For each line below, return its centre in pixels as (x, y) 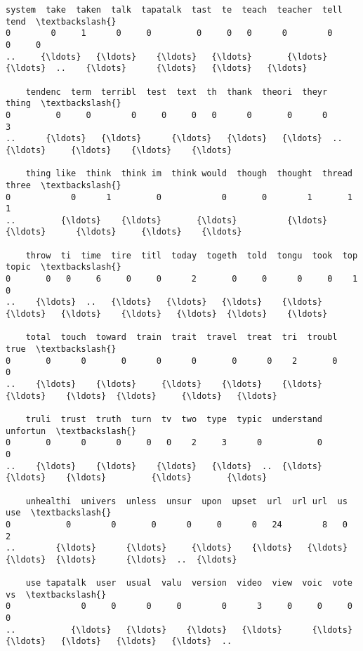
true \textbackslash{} (61, 349)
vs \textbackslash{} (56, 594)
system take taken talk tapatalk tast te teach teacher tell (174, 10)
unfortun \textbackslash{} (71, 431)
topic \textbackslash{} (64, 267)
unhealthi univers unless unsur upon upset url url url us (186, 501)
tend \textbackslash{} (61, 21)
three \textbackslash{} (64, 185)
